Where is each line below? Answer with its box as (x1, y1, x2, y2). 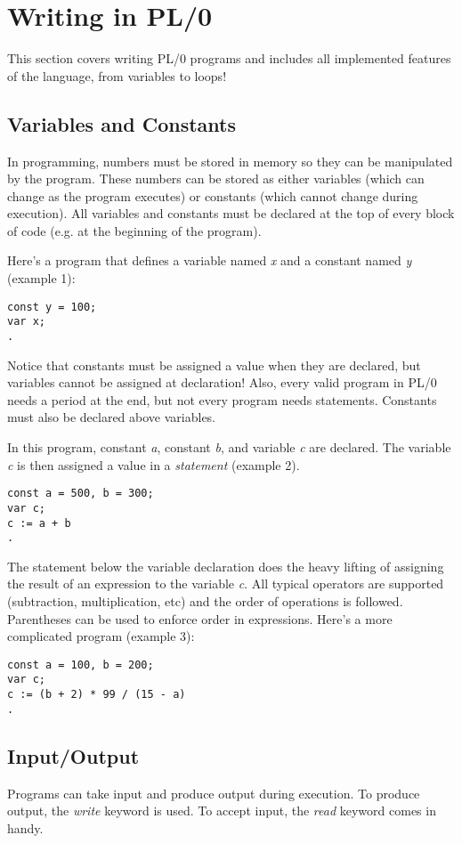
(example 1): (7, 269, 76, 288)
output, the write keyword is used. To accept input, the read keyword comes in (7, 801, 436, 820)
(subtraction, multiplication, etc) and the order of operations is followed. (7, 592, 403, 611)
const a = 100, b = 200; (7, 658, 154, 671)
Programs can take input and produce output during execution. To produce (7, 783, 420, 802)
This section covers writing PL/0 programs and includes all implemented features (7, 49, 451, 68)
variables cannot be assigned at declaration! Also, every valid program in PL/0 (7, 373, 437, 392)
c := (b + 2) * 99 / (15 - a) (7, 688, 186, 701)
